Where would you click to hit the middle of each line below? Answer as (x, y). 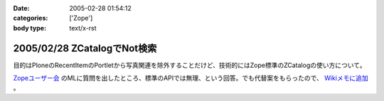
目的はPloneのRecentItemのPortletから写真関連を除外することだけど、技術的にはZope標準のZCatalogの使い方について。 (190, 65)
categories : (31, 18)
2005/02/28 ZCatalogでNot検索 (85, 48)
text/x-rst (83, 28)
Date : (21, 8)
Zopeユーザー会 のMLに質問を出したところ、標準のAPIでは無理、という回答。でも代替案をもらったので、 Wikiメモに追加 (191, 78)
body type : (30, 28)
